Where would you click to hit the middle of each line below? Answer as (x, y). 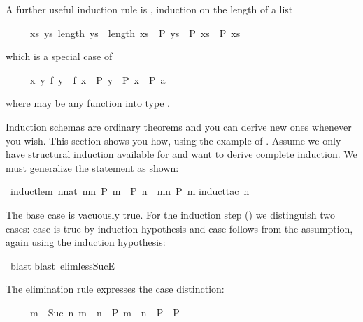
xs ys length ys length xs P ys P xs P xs (135, 32)
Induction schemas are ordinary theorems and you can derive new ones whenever (179, 126)
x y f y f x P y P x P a (98, 79)
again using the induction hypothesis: (86, 242)
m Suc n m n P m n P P (105, 312)
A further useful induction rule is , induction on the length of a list (149, 9)
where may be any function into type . (88, 103)
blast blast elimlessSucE (63, 265)
